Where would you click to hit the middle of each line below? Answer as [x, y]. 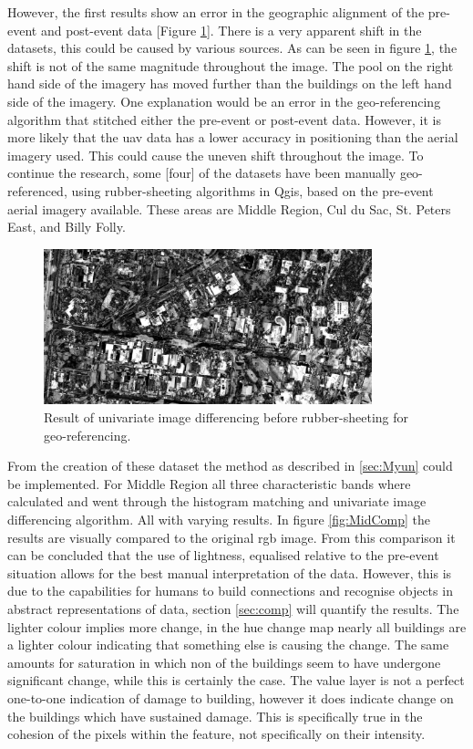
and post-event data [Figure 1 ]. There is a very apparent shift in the [231, 30]
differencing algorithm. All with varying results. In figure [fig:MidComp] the [219, 519]
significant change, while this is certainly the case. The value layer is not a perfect [236, 680]
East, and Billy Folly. [67, 227]
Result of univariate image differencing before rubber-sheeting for [226, 417]
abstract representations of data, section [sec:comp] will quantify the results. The [233, 608]
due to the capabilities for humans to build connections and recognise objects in [230, 591]
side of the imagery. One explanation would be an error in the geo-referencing [224, 101]
